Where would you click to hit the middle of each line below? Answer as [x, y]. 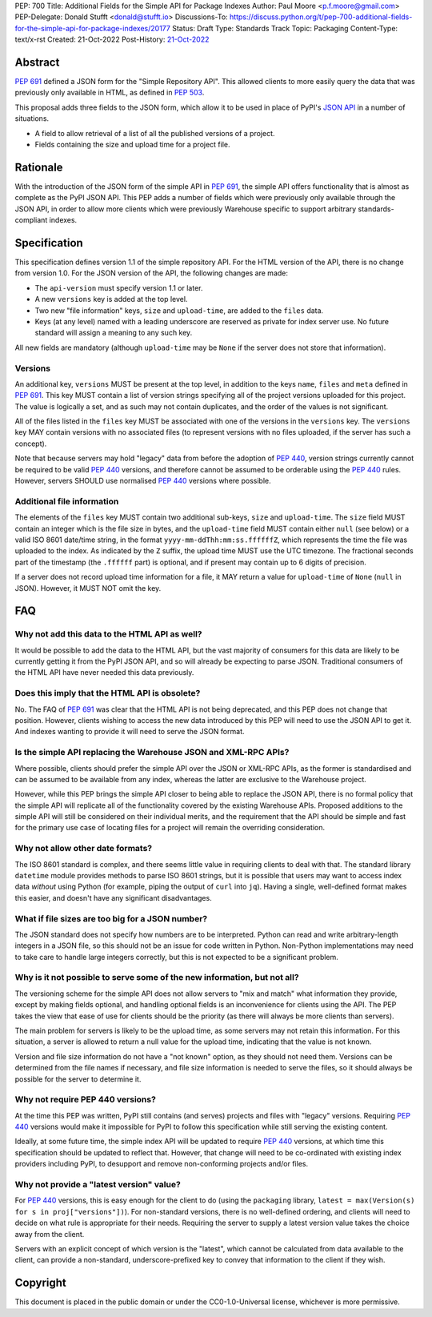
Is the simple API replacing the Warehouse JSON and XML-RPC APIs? [152, 753]
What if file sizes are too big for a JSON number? [111, 918]
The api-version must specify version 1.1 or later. [119, 287]
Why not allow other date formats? [84, 849]
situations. [32, 118]
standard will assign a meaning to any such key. [114, 333]
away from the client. [50, 1234]
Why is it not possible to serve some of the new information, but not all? [157, 978]
